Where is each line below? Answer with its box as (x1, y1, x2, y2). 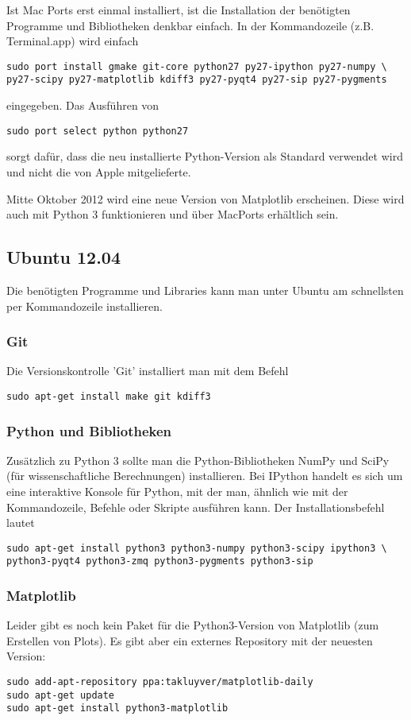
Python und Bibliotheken (6, 420, 172, 440)
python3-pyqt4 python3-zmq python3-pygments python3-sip (6, 555, 313, 567)
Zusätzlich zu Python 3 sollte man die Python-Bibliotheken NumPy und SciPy (6, 451, 390, 468)
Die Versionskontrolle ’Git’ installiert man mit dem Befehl (6, 362, 289, 379)
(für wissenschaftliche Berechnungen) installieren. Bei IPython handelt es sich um (6, 467, 403, 484)
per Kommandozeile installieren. (6, 297, 163, 314)
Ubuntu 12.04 (6, 245, 121, 269)
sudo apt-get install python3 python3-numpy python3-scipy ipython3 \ (6, 542, 387, 554)
